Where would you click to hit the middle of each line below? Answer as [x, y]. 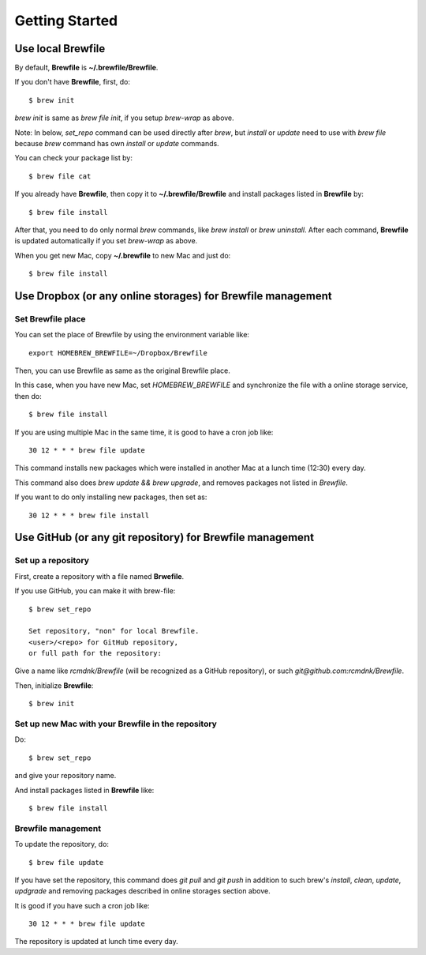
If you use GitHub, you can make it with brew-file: [95, 591]
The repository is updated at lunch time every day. [96, 942]
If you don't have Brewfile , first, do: [72, 82]
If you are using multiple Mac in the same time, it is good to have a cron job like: [144, 432]
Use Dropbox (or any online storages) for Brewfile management [173, 296]
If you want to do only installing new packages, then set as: [111, 497]
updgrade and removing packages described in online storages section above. [143, 891]
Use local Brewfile [60, 49]
